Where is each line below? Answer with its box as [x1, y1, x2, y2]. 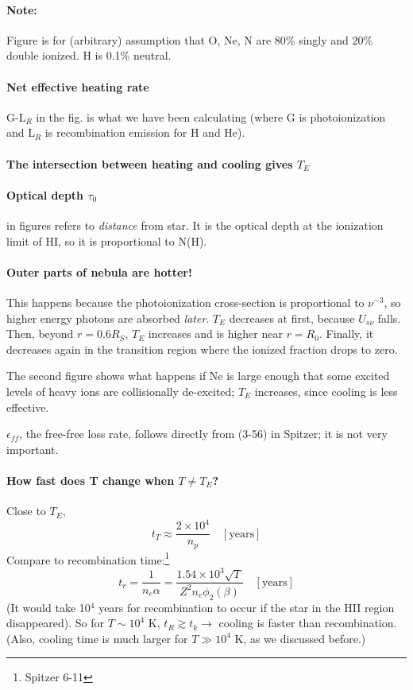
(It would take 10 [6, 599, 91, 615]
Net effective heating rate [6, 78, 149, 95]
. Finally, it [318, 325, 374, 342]
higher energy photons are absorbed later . [6, 309, 210, 326]
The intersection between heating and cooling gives [6, 155, 293, 172]
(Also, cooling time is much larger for [6, 630, 188, 646]
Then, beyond [6, 325, 74, 342]
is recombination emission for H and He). [44, 124, 245, 141]
